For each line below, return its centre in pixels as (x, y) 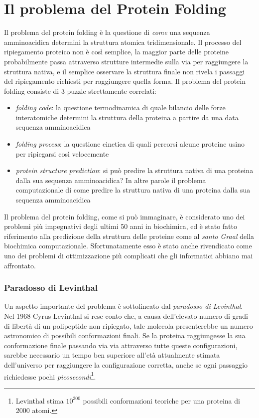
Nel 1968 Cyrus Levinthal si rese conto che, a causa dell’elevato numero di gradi (126, 316)
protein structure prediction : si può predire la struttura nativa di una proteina (134, 170)
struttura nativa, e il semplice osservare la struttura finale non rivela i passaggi (125, 71)
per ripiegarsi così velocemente (62, 153)
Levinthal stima (40, 400)
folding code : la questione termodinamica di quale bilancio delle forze (121, 107)
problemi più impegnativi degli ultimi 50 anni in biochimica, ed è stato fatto (121, 226)
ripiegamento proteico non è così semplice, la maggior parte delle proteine (117, 52)
